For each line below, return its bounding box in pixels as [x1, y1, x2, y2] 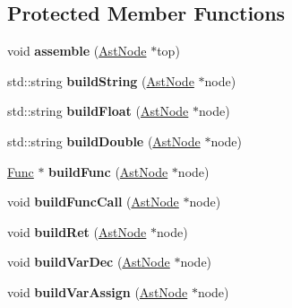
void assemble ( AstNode [7, 41, 147, 60]
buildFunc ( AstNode [48, 162, 168, 180]
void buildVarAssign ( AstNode [7, 282, 188, 301]
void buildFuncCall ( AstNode [7, 192, 179, 211]
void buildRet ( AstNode [7, 222, 147, 241]
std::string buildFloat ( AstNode [7, 101, 189, 120]
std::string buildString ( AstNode [7, 71, 194, 90]
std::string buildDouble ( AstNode [7, 131, 201, 150]
